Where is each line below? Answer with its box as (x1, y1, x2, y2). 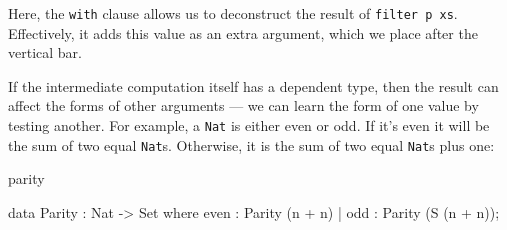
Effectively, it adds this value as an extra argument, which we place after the (8, 22, 478, 43)
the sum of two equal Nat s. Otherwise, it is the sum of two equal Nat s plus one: (8, 134, 495, 155)
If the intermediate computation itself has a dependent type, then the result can (8, 75, 499, 96)
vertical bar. (8, 42, 82, 63)
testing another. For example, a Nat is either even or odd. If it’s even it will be (8, 115, 490, 136)
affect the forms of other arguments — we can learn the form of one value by (8, 95, 479, 116)
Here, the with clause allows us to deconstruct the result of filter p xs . (8, 3, 458, 23)
